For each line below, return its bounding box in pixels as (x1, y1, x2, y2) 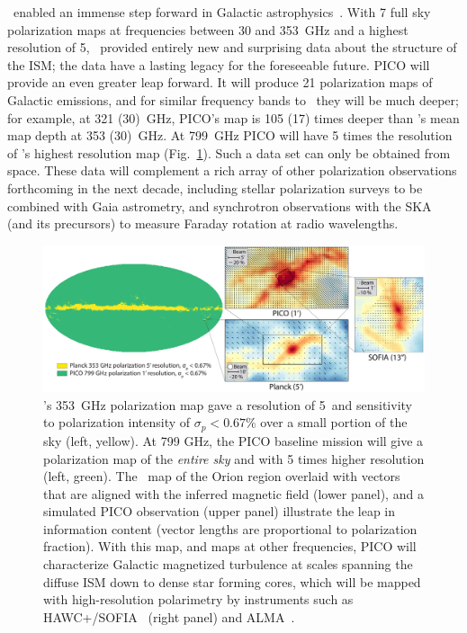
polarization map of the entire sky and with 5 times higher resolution (43, 449, 425, 468)
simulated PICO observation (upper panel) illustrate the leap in (43, 502, 396, 521)
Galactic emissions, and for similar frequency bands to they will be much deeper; (7, 90, 459, 109)
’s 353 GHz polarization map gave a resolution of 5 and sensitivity (43, 395, 412, 414)
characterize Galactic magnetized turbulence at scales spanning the (43, 555, 413, 574)
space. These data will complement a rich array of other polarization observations (7, 161, 457, 180)
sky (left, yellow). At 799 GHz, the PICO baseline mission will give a (43, 431, 424, 450)
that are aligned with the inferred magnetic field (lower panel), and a (43, 484, 424, 503)
